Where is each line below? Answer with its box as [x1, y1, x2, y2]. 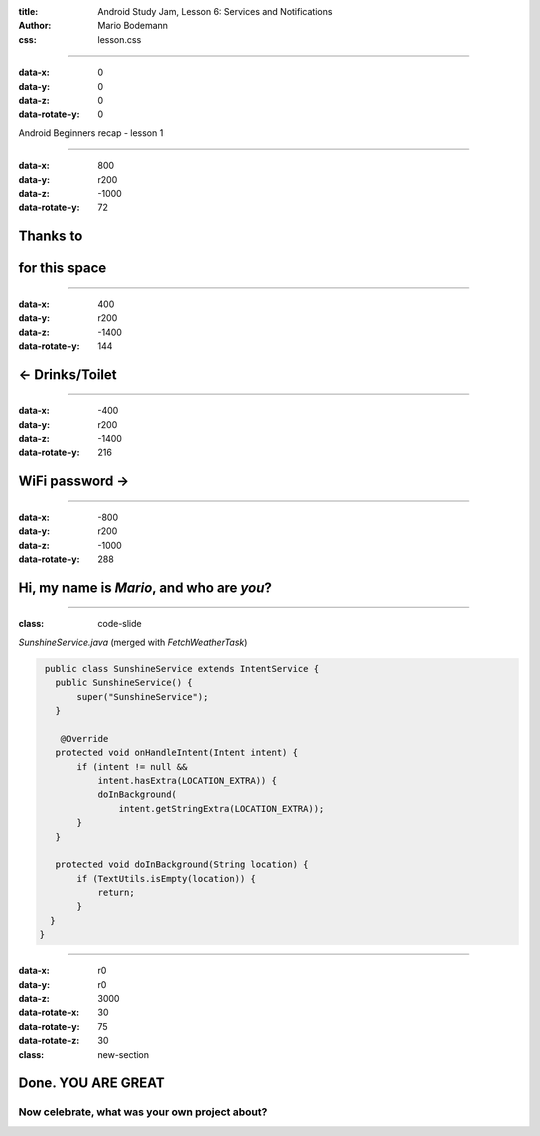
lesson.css [97, 33, 142, 45]
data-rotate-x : [18, 1006, 80, 1019]
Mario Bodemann [97, 20, 169, 32]
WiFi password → [18, 473, 130, 490]
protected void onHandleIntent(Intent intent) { [55, 747, 299, 759]
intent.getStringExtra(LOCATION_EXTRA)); [118, 803, 325, 814]
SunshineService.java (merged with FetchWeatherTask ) [18, 636, 248, 648]
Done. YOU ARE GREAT [18, 1075, 165, 1092]
